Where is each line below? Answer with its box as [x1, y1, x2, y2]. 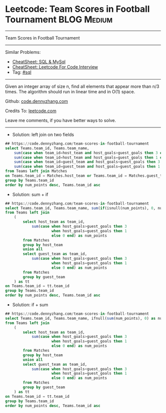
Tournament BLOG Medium [5, 14, 113, 25]
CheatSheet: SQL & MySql [12, 58, 66, 65]
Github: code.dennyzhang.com [5, 98, 68, 104]
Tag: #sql [12, 69, 32, 75]
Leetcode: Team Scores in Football [5, 3, 150, 15]
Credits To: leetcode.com [5, 108, 57, 114]
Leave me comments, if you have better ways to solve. [5, 117, 116, 123]
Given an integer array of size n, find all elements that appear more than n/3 [5, 83, 160, 89]
